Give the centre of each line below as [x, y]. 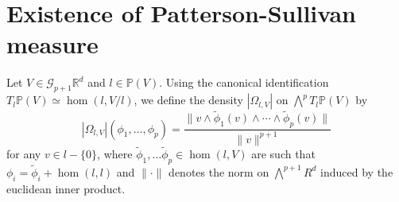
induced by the [357, 171]
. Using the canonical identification [244, 82]
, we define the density [188, 100]
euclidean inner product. [66, 188]
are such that [283, 153]
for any [24, 153]
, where [115, 153]
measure [52, 44]
